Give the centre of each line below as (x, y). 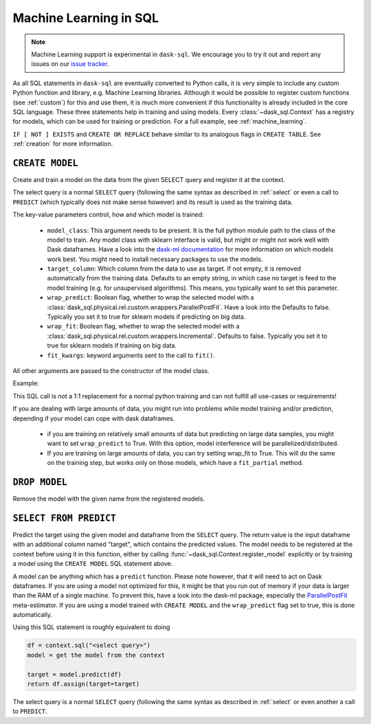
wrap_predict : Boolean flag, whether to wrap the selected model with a (150, 297)
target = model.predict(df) (74, 674)
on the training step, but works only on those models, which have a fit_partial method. (175, 463)
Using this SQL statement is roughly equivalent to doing (91, 627)
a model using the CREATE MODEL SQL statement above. (93, 564)
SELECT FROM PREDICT (65, 518)
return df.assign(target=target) (83, 684)
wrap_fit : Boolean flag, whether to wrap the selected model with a (143, 326)
